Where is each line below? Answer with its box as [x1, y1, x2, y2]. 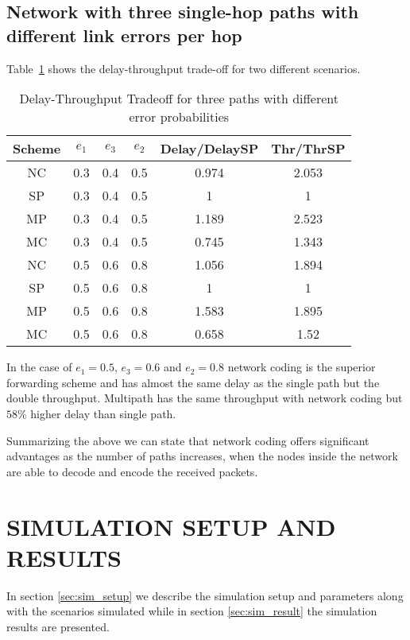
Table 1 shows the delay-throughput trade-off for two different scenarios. [6, 60, 361, 76]
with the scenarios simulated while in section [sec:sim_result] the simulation [6, 603, 377, 619]
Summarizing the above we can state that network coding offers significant [6, 432, 369, 448]
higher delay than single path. [30, 405, 176, 421]
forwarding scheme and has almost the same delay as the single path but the [6, 374, 380, 390]
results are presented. [6, 618, 110, 634]
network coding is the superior [227, 359, 376, 375]
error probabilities [129, 107, 230, 126]
